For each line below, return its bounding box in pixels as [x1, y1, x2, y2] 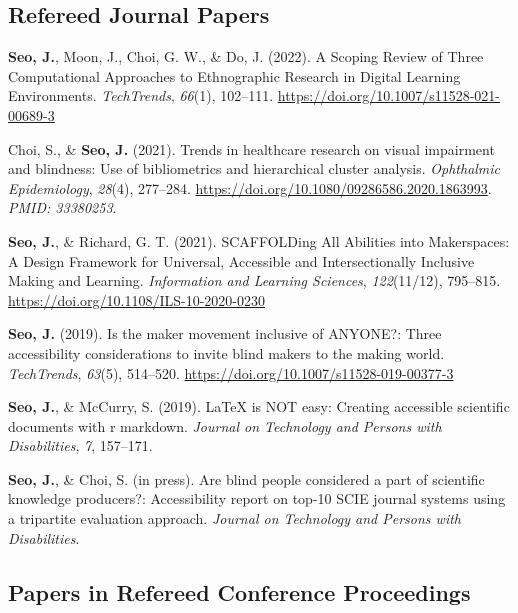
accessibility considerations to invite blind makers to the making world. [8, 342, 445, 363]
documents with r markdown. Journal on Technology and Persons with [8, 415, 442, 436]
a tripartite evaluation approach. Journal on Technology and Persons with [8, 508, 461, 529]
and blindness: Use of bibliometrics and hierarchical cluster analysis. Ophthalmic [8, 158, 501, 179]
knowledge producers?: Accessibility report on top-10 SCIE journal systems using [8, 488, 506, 509]
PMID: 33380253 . [8, 197, 117, 218]
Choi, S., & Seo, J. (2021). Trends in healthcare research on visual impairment [8, 138, 495, 159]
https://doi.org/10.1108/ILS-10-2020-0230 [8, 289, 265, 310]
